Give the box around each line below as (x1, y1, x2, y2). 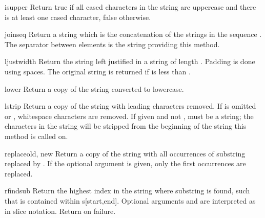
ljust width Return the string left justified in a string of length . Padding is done (5, 56, 255, 67)
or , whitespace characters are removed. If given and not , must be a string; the (5, 110, 254, 121)
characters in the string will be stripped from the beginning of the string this (5, 121, 247, 131)
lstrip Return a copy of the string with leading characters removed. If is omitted (5, 101, 256, 111)
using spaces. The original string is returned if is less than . (5, 66, 191, 76)
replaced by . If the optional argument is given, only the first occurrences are (5, 158, 246, 169)
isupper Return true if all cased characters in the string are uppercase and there (5, 2, 256, 12)
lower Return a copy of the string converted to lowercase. (5, 83, 184, 94)
